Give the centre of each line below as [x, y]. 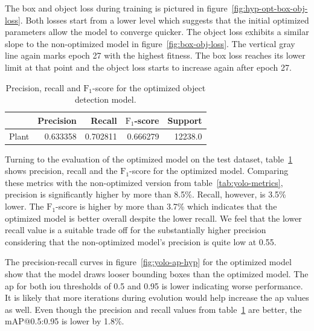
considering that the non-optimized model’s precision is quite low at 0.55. [141, 241]
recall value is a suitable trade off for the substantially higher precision [136, 230]
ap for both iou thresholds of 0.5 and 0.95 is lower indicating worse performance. [154, 285]
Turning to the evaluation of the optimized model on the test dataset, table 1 [149, 159]
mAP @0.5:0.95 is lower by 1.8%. [65, 321]
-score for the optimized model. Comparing [209, 171]
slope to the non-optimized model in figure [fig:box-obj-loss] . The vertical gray [150, 43]
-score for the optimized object [149, 87]
